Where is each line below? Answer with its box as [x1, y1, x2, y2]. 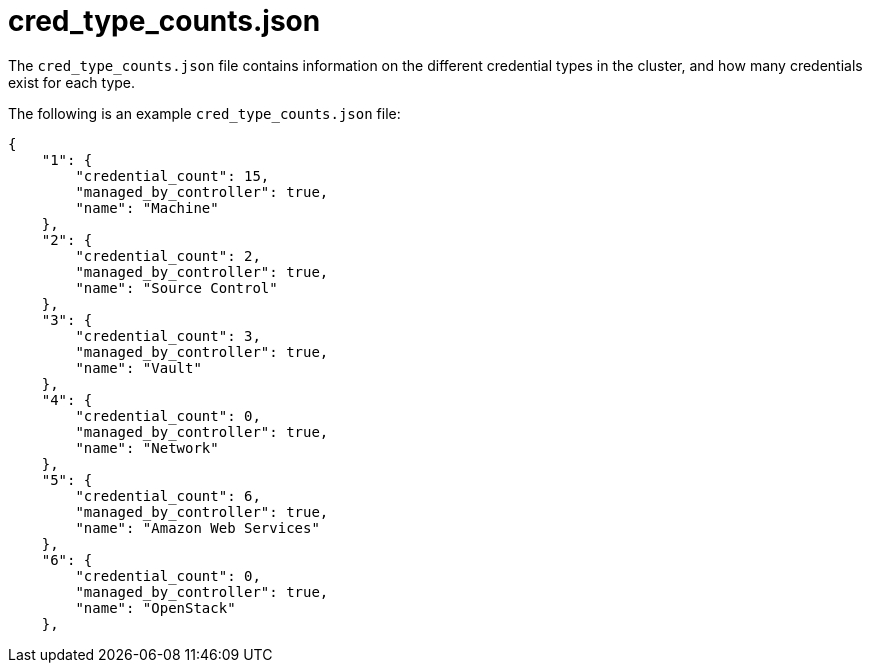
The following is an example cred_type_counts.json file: [8, 104, 401, 122]
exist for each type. [8, 73, 136, 91]
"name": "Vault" [75, 359, 202, 376]
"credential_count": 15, [75, 167, 270, 184]
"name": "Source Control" [75, 279, 278, 296]
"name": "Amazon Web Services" [75, 519, 320, 536]
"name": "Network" [75, 439, 219, 456]
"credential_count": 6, [75, 487, 261, 504]
